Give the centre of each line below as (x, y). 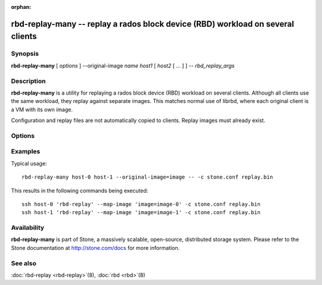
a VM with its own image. (42, 109)
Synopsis (25, 54)
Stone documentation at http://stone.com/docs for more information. (95, 248)
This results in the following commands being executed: (80, 190)
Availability (28, 228)
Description (28, 81)
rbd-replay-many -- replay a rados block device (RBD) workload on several (153, 24)
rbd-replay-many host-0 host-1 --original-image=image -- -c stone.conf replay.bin (148, 177)
